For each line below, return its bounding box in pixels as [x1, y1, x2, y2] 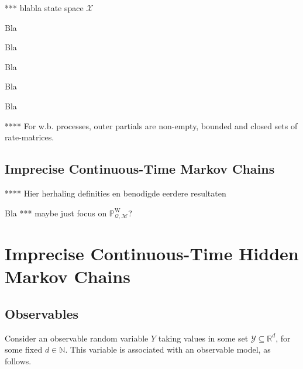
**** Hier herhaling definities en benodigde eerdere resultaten [5, 187, 226, 199]
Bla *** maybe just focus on [5, 206, 107, 219]
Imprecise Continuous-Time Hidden [5, 242, 299, 265]
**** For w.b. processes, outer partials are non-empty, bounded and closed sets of [5, 119, 298, 132]
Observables [5, 304, 78, 322]
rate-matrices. [5, 131, 54, 143]
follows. [5, 354, 32, 367]
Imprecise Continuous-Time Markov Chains [5, 160, 275, 178]
